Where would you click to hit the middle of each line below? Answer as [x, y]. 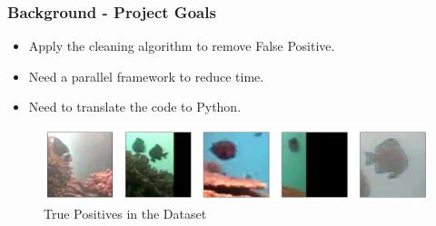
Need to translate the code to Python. [135, 107]
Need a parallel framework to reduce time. [146, 76]
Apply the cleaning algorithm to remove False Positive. [182, 46]
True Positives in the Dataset [125, 213]
